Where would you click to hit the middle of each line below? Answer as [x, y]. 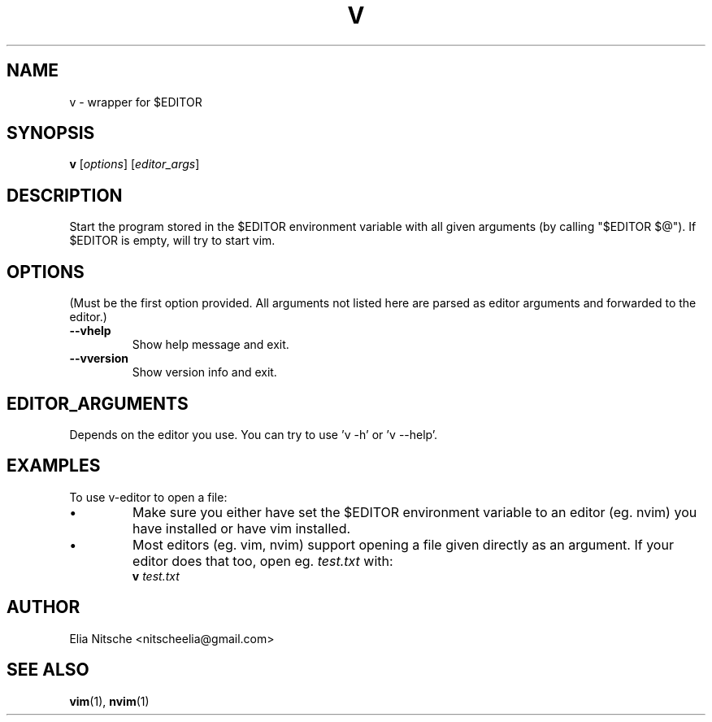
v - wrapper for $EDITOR [136, 102]
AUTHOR [43, 607]
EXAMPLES [54, 466]
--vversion [99, 359]
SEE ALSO [48, 670]
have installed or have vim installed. [242, 528]
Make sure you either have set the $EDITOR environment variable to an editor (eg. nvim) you [415, 512]
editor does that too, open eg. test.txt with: [263, 561]
